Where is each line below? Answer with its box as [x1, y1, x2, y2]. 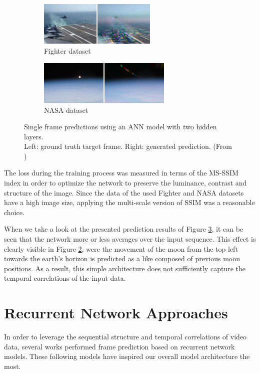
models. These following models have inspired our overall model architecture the [4, 351, 250, 361]
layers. [24, 131, 43, 141]
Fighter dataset [44, 45, 91, 56]
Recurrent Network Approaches [4, 302, 228, 323]
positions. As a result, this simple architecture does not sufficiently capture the [4, 263, 245, 273]
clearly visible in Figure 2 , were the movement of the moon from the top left [4, 243, 238, 254]
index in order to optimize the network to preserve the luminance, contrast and [4, 177, 247, 188]
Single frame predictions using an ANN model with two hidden [24, 121, 217, 132]
